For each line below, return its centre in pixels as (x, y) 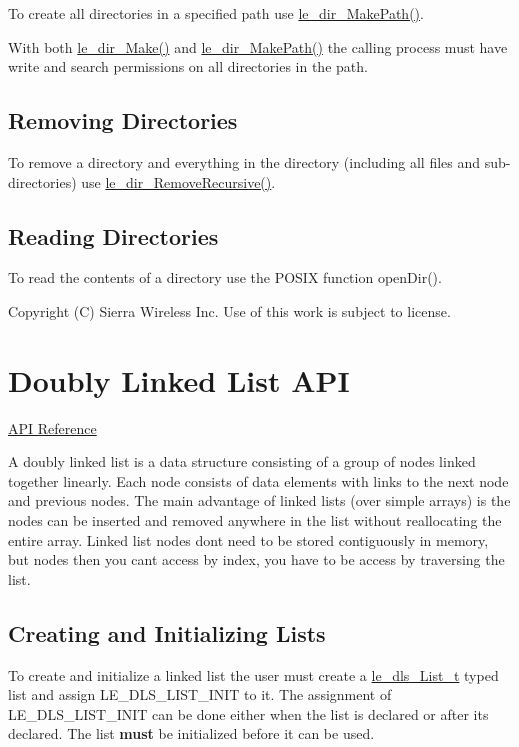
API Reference (52, 427)
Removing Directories (123, 120)
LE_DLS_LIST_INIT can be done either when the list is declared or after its (248, 713)
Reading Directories (113, 235)
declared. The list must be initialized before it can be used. (191, 733)
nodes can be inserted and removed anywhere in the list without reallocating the (255, 520)
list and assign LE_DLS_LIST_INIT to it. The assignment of (200, 694)
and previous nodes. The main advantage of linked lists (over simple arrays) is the (259, 500)
